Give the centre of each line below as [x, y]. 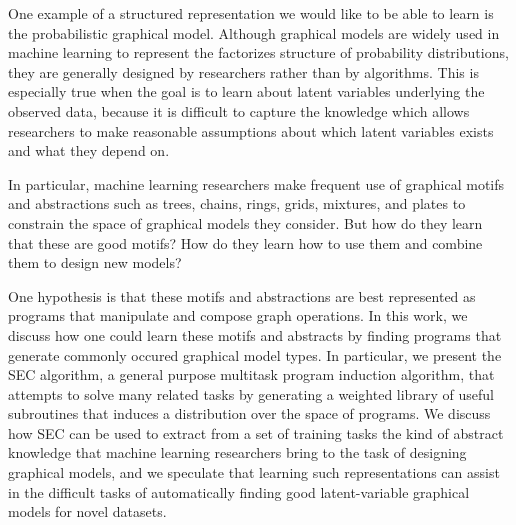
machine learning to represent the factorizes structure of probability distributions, [258, 52]
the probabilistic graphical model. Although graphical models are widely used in [254, 32]
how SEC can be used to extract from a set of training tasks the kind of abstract [256, 432]
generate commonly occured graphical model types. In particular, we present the [255, 354]
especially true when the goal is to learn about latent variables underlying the [246, 91]
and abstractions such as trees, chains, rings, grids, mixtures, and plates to [237, 203]
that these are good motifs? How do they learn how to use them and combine [245, 242]
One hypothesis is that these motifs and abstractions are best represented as [242, 295]
